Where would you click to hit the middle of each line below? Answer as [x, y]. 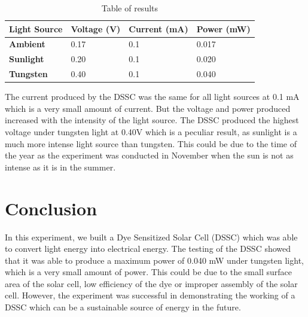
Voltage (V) [96, 28]
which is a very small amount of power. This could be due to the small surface [148, 272]
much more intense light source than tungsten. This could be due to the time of [151, 143]
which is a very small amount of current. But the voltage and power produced [148, 108]
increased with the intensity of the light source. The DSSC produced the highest [152, 120]
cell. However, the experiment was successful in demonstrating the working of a [150, 295]
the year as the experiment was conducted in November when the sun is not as [149, 155]
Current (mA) [158, 28]
